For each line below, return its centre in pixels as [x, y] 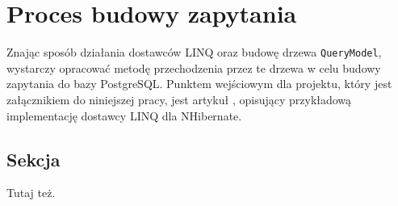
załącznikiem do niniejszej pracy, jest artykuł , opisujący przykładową [179, 99]
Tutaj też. [31, 193]
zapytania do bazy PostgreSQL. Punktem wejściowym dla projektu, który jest [199, 84]
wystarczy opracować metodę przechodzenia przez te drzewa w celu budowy [194, 67]
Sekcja [34, 159]
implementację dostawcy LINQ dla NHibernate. [124, 115]
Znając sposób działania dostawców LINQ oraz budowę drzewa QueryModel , [194, 52]
